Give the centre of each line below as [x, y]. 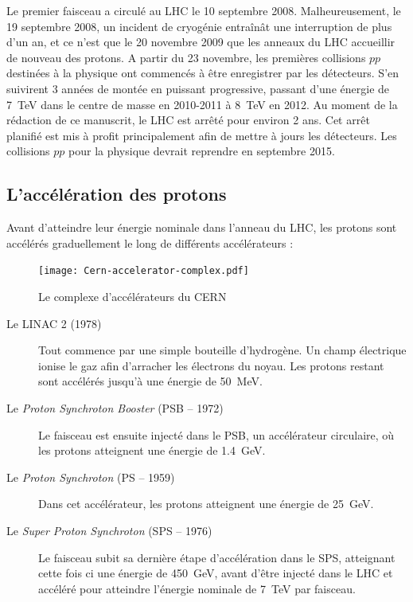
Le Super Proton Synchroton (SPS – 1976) [109, 530]
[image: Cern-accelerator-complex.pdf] [144, 271]
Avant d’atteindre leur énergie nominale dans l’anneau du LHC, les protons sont [202, 227]
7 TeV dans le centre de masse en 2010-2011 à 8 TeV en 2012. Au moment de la [202, 104]
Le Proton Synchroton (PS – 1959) [91, 477]
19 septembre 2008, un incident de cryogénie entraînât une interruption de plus [199, 26]
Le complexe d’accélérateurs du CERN [132, 296]
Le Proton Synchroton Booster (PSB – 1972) [115, 407]
